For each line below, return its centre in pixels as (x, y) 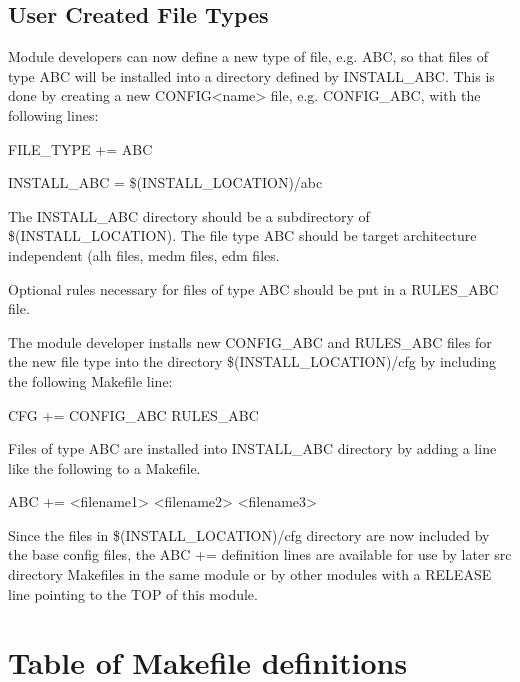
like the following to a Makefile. (104, 467)
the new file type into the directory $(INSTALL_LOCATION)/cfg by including (252, 361)
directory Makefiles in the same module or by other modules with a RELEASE (250, 574)
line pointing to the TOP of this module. (133, 593)
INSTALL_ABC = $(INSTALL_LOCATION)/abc (165, 182)
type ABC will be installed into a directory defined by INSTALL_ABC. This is (251, 75)
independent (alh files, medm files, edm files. (144, 254)
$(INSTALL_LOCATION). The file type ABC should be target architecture (242, 235)
